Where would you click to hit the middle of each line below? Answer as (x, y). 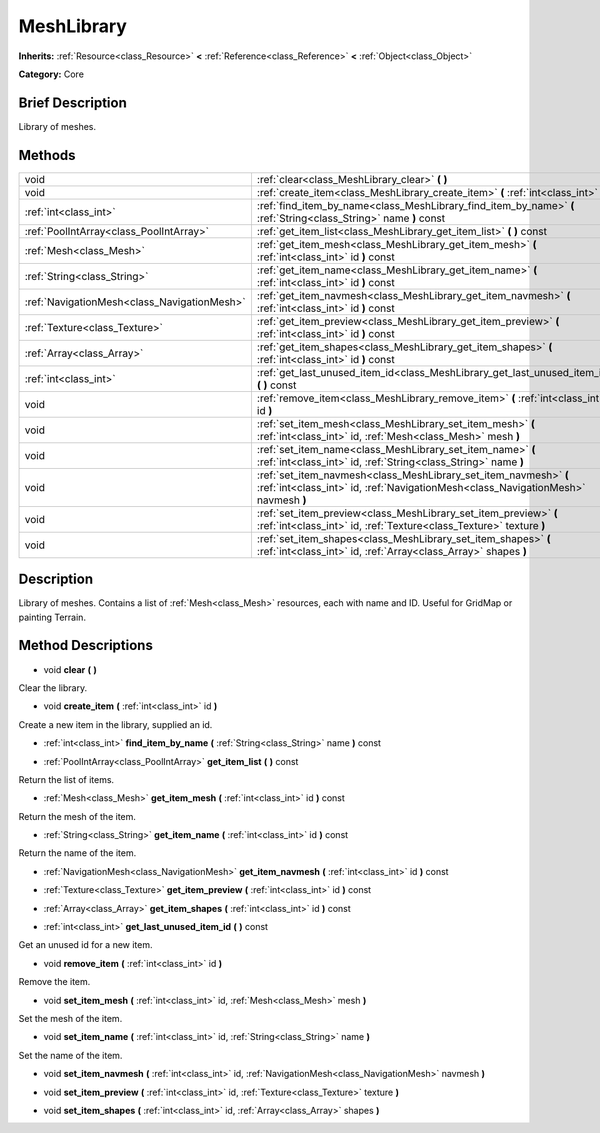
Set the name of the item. (70, 1055)
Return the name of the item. (77, 853)
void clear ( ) (70, 669)
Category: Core (51, 74)
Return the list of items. (66, 779)
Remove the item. (54, 982)
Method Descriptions (86, 645)
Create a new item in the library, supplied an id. (115, 724)
